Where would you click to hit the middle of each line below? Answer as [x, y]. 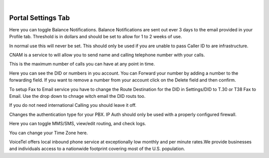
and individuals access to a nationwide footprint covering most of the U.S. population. [97, 149]
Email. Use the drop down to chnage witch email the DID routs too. [77, 96]
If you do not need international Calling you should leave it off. [73, 105]
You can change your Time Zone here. [49, 133]
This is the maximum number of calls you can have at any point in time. [82, 64]
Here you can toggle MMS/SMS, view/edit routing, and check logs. [78, 124]
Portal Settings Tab [40, 18]
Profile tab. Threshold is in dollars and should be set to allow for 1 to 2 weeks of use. [96, 37]
